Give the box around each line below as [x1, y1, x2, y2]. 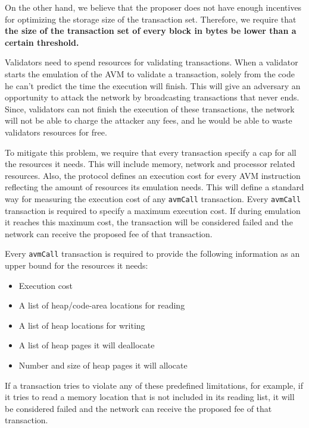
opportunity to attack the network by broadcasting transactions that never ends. [5, 91, 299, 103]
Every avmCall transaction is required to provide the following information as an [5, 247, 300, 260]
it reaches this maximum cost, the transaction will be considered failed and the [5, 216, 293, 228]
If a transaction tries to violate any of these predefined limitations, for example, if [5, 379, 303, 391]
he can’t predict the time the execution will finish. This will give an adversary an [5, 79, 301, 92]
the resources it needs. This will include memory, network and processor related [5, 158, 295, 170]
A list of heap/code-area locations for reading [18, 299, 185, 311]
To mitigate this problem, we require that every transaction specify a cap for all [5, 146, 296, 158]
